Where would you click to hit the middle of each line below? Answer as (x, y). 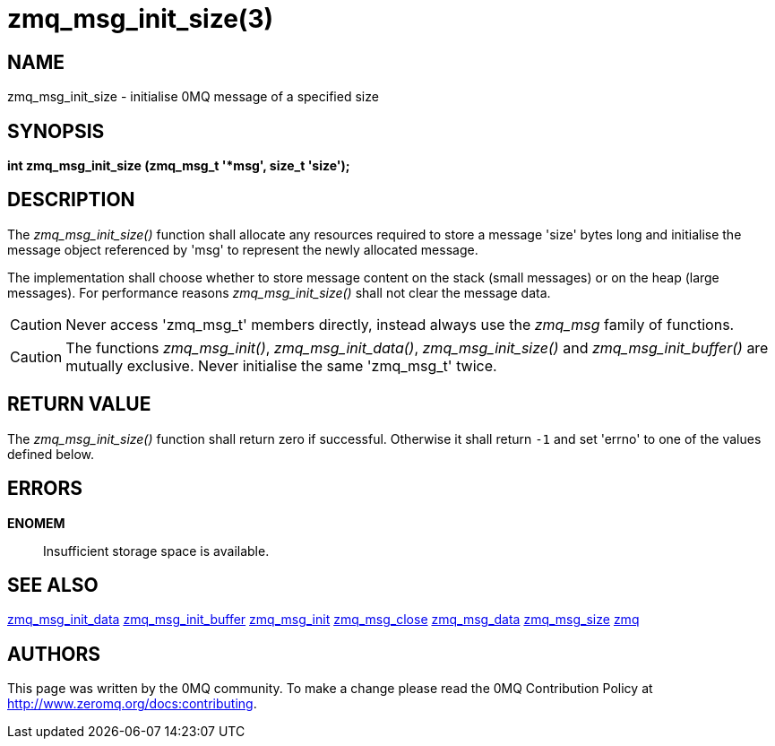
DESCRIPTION (71, 200)
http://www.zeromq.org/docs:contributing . (132, 704)
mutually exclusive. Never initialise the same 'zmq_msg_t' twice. (281, 365)
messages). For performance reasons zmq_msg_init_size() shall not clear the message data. (279, 292)
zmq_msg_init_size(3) (141, 19)
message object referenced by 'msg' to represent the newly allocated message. (243, 249)
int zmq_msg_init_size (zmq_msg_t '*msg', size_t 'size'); (179, 166)
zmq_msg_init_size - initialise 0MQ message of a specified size (193, 97)
